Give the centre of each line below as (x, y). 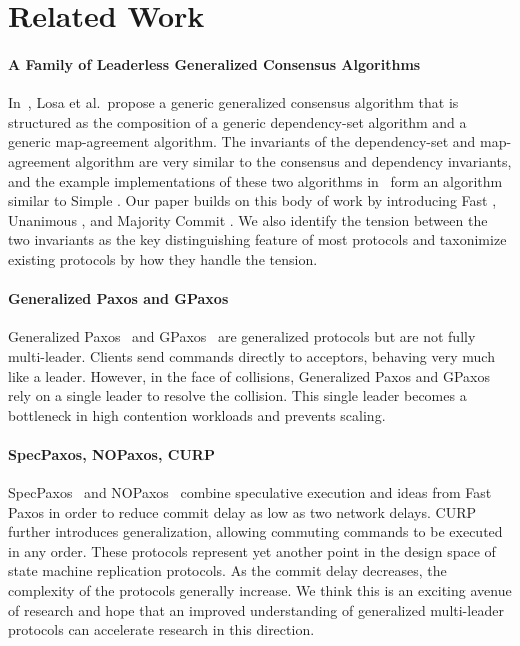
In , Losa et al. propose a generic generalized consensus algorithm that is (233, 102)
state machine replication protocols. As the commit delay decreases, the (227, 570)
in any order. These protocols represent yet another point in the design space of (252, 550)
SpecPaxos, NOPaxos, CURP (111, 453)
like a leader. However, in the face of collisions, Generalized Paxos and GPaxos (249, 375)
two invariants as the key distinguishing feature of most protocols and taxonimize (257, 239)
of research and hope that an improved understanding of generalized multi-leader (256, 609)
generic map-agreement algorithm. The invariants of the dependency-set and (242, 141)
